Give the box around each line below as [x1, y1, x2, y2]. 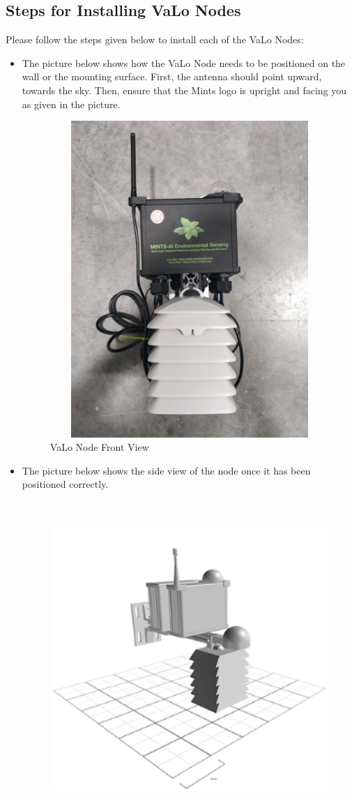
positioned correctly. [22, 477, 109, 491]
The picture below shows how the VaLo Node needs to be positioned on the [22, 55, 346, 70]
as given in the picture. [22, 96, 121, 111]
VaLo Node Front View [49, 440, 149, 454]
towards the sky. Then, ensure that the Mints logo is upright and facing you [22, 82, 347, 97]
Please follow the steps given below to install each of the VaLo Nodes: [6, 32, 304, 47]
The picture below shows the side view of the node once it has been [22, 463, 311, 477]
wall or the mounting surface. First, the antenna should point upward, [22, 69, 322, 84]
